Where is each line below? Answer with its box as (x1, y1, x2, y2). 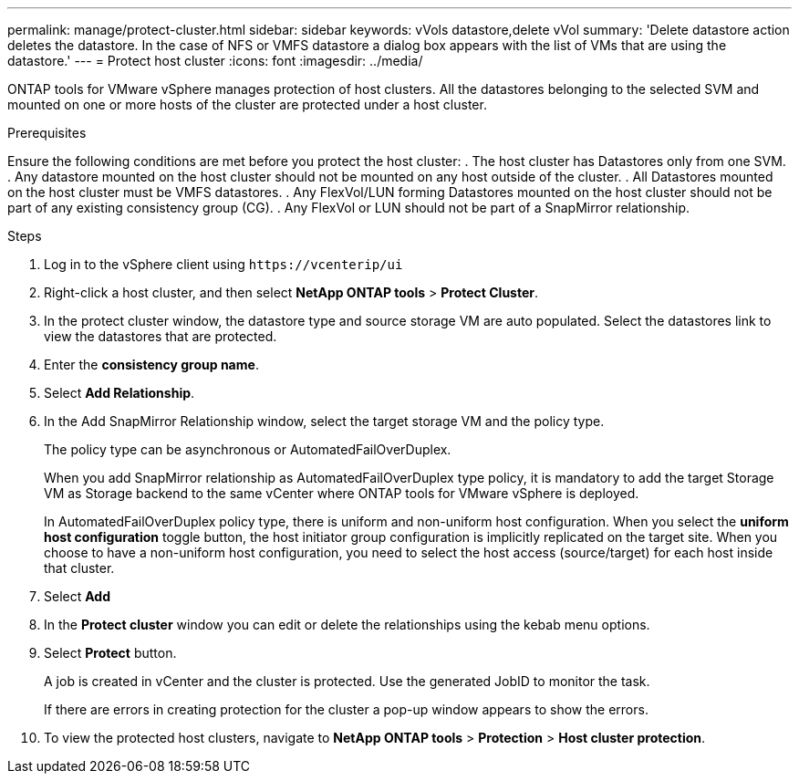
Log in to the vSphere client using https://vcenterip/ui (44, 256, 403, 272)
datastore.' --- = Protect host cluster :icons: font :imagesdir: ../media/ (7, 53, 423, 68)
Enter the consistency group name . (44, 357, 259, 372)
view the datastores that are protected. (44, 328, 277, 344)
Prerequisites (7, 125, 87, 141)
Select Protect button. (44, 645, 177, 661)
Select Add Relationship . (44, 385, 195, 401)
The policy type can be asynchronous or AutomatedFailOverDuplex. (44, 442, 451, 457)
